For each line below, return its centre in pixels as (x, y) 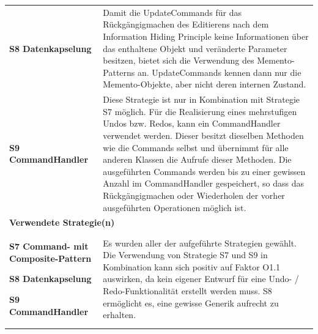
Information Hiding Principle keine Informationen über (206, 36)
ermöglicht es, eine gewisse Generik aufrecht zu (191, 302)
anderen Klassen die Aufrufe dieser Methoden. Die (197, 159)
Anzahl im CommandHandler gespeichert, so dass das (203, 183)
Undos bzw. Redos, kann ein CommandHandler (192, 123)
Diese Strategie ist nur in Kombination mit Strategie (202, 99)
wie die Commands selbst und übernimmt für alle (196, 147)
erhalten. (120, 315)
